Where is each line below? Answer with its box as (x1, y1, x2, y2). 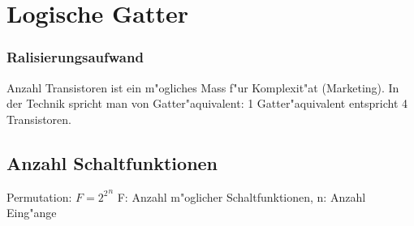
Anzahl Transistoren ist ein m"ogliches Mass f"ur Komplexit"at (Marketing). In (6, 79, 399, 96)
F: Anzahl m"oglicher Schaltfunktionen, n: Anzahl (117, 188, 366, 205)
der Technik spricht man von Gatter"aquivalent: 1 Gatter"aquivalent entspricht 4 (6, 95, 408, 112)
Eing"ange (6, 204, 57, 221)
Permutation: (6, 188, 72, 205)
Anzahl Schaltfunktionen (6, 150, 218, 175)
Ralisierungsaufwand (6, 47, 144, 67)
